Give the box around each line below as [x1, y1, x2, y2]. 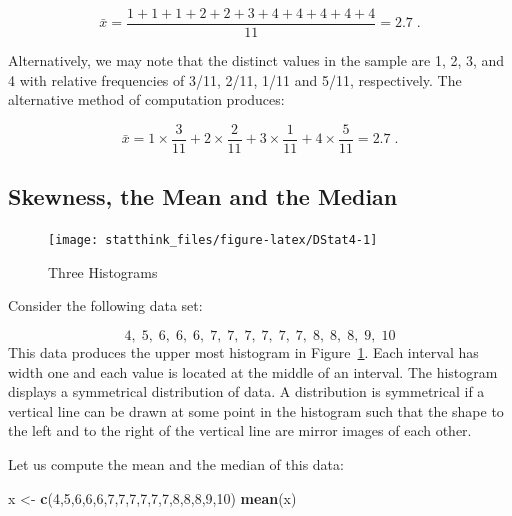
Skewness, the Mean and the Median [8, 181, 398, 212]
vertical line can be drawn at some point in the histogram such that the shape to [8, 400, 504, 421]
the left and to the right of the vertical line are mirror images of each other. [8, 420, 472, 441]
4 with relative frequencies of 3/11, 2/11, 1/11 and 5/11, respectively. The [8, 69, 462, 90]
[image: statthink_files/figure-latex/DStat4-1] [48, 233, 378, 248]
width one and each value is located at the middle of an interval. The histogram [8, 361, 498, 382]
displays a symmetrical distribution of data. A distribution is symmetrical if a [8, 381, 485, 402]
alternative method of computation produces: [8, 89, 285, 110]
